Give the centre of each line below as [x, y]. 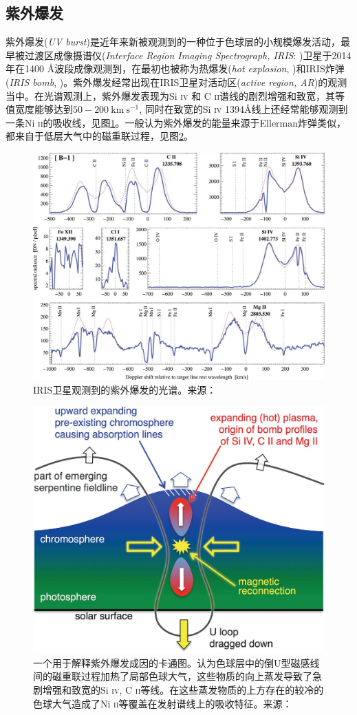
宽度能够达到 [44, 109]
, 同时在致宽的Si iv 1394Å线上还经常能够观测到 [244, 109]
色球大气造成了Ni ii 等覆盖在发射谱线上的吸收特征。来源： [163, 703]
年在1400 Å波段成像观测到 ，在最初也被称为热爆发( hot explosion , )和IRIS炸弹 [175, 68]
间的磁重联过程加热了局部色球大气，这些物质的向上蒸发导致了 [173, 676]
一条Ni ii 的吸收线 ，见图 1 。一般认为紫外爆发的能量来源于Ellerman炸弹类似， [176, 122]
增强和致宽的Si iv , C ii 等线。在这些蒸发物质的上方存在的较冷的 [183, 689]
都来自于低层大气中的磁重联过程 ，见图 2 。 [99, 136]
